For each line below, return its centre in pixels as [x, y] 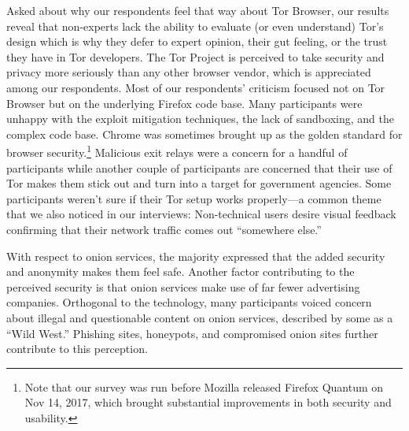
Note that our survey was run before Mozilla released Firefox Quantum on [204, 386]
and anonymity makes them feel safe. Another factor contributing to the [181, 271]
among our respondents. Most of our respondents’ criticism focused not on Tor [196, 87]
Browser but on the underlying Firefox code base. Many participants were [184, 103]
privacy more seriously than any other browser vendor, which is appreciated [189, 72]
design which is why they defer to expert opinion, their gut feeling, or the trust [197, 41]
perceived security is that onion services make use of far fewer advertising [183, 286]
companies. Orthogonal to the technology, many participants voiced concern [189, 302]
